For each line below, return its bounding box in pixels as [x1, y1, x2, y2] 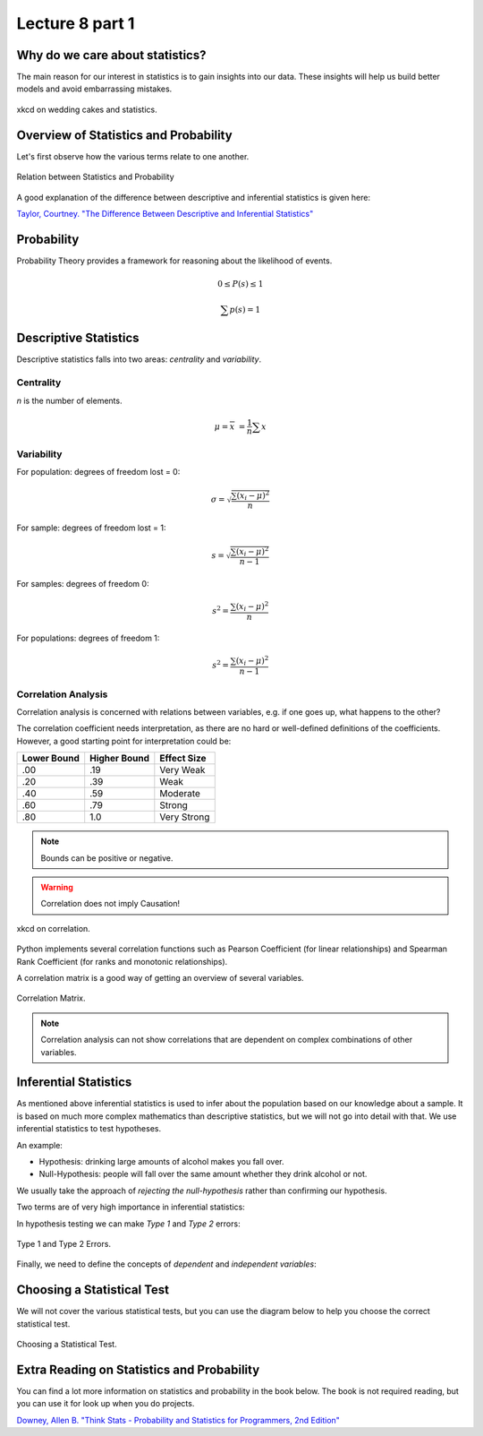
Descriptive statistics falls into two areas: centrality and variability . [16, 354, 262, 365]
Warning [40, 882, 73, 893]
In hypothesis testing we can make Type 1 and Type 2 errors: [16, 1218, 241, 1229]
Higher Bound [89, 752, 150, 765]
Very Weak [159, 764, 206, 777]
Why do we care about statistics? [16, 47, 207, 63]
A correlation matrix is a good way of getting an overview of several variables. [16, 972, 304, 983]
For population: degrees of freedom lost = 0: [16, 466, 181, 477]
